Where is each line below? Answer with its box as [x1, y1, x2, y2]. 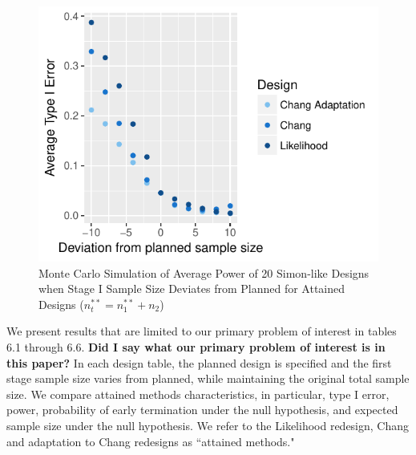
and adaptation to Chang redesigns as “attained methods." [6, 433, 295, 449]
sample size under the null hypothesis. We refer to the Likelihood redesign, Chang [6, 416, 410, 433]
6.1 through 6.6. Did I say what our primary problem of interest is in [6, 338, 386, 355]
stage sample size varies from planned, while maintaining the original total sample [6, 370, 410, 387]
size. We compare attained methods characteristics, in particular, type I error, [6, 385, 390, 402]
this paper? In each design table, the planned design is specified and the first [6, 354, 392, 371]
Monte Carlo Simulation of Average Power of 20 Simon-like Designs [38, 264, 370, 281]
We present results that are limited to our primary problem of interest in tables [6, 323, 397, 339]
